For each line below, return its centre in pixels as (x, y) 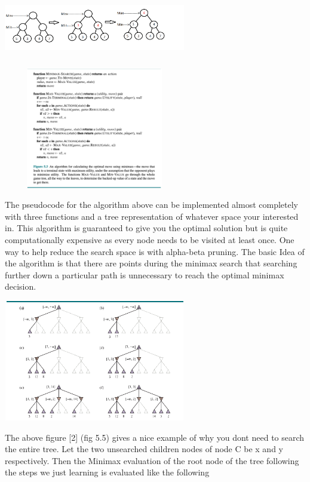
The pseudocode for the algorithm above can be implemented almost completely (151, 205)
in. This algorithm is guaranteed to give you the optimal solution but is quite (146, 228)
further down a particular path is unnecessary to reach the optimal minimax (145, 274)
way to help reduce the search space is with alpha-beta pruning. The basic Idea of (155, 251)
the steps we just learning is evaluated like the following (107, 472)
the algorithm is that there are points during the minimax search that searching (151, 263)
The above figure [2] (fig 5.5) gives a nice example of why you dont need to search (155, 437)
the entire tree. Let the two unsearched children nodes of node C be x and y (144, 449)
